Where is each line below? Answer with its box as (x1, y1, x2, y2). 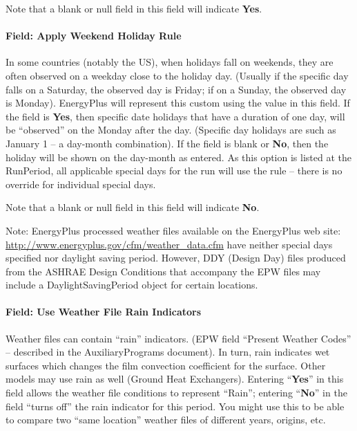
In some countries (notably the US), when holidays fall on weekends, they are (6, 55, 334, 69)
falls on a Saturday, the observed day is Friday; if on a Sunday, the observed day (6, 82, 347, 96)
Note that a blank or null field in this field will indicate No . (6, 200, 260, 214)
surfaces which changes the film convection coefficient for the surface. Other (6, 358, 326, 372)
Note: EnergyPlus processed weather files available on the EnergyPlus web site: (6, 223, 341, 237)
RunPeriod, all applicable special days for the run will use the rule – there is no (6, 163, 342, 178)
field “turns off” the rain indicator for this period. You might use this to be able (6, 398, 345, 413)
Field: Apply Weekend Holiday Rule (6, 28, 182, 43)
